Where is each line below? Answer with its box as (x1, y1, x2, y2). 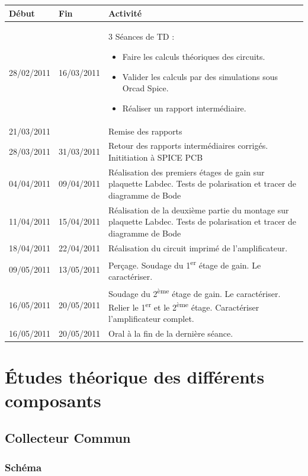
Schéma (5, 459, 42, 474)
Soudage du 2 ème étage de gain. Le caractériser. (108, 285, 281, 299)
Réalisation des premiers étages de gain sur (108, 165, 265, 178)
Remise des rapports (108, 124, 182, 137)
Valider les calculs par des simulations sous (122, 70, 278, 82)
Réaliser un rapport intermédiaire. (122, 101, 246, 114)
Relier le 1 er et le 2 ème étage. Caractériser (108, 299, 259, 313)
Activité (108, 7, 142, 19)
